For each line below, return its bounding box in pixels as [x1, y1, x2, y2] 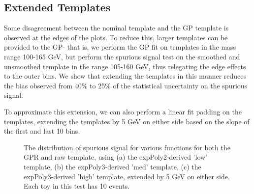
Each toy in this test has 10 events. [24, 181, 130, 191]
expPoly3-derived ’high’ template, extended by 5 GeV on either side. [24, 171, 230, 181]
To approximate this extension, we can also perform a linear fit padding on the [4, 106, 242, 116]
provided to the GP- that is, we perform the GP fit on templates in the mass [4, 42, 236, 52]
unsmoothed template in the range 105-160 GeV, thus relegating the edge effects [4, 61, 246, 71]
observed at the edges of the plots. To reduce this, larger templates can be [4, 32, 228, 42]
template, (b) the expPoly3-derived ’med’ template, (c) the [24, 161, 201, 171]
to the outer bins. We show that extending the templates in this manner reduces [4, 71, 247, 81]
